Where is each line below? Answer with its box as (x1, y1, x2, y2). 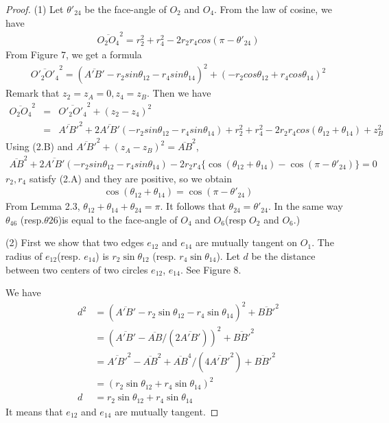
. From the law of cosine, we (214, 2, 332, 16)
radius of (5, 248, 43, 263)
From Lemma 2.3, (5, 199, 80, 213)
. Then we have (147, 86, 211, 100)
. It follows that (160, 199, 226, 213)
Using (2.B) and (5, 139, 73, 154)
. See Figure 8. (180, 262, 241, 276)
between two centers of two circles (5, 262, 148, 276)
